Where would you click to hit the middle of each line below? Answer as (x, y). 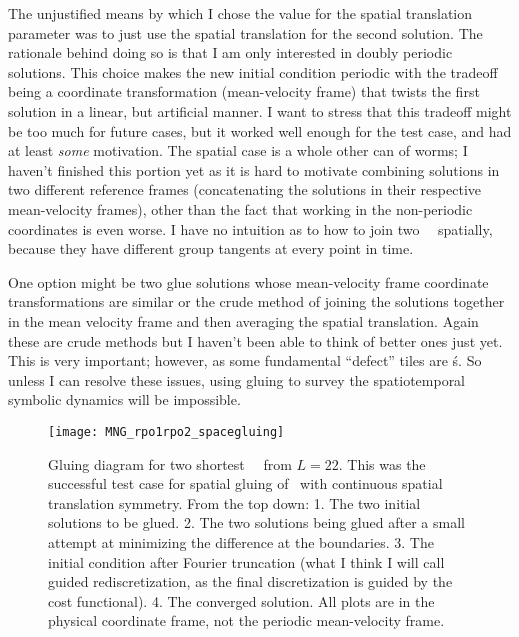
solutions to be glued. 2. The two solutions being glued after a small (256, 522)
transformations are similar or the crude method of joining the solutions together (256, 301)
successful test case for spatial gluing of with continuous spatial (245, 483)
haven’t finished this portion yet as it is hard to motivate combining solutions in (254, 169)
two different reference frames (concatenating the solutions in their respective (245, 189)
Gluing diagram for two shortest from (170, 463)
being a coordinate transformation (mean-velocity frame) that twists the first (244, 91)
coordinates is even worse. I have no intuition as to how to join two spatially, (250, 228)
